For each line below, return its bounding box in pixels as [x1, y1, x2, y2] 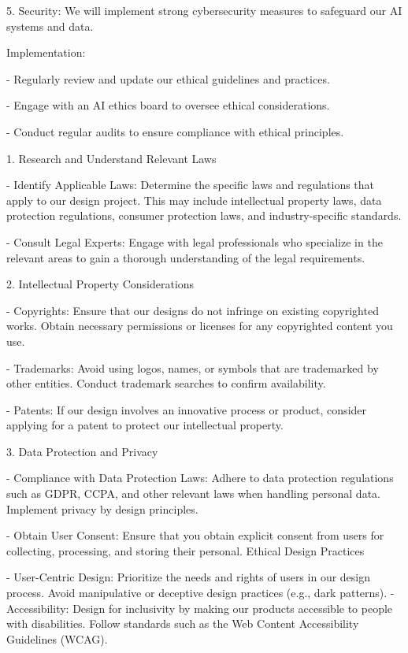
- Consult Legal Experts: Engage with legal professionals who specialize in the [6, 233, 383, 250]
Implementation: [6, 44, 86, 61]
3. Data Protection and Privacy [6, 443, 158, 459]
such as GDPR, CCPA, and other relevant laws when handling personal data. [6, 485, 380, 502]
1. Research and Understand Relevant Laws [6, 150, 217, 166]
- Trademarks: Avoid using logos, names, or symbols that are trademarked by [6, 359, 379, 376]
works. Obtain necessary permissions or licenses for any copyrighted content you [6, 317, 393, 334]
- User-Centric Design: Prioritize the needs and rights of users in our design [6, 569, 371, 585]
